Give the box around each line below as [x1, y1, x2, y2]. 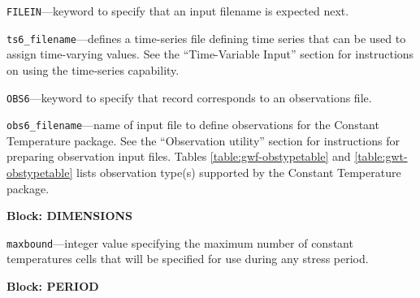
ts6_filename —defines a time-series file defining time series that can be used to [6, 29, 406, 46]
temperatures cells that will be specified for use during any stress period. [6, 250, 369, 267]
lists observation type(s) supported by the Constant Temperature [76, 164, 401, 180]
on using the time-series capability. [6, 61, 180, 78]
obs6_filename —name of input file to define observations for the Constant [6, 116, 379, 133]
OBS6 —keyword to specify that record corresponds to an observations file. [6, 89, 372, 106]
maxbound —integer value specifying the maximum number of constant [6, 234, 353, 251]
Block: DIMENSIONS [6, 207, 133, 224]
